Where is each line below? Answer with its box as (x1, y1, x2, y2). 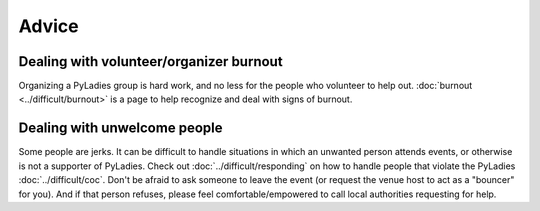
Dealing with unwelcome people (18, 120, 223, 137)
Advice (18, 15, 79, 37)
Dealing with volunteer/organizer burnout (18, 53, 284, 70)
